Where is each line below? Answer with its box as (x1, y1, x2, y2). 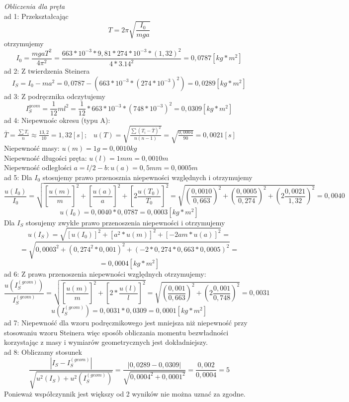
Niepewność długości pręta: (4, 152, 87, 163)
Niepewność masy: (4, 143, 60, 153)
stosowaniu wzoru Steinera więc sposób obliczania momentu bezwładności (4, 327, 229, 337)
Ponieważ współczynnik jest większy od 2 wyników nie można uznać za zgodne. (4, 388, 246, 399)
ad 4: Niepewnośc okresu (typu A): (4, 115, 110, 125)
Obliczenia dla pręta (4, 1, 65, 11)
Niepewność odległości (4, 162, 72, 173)
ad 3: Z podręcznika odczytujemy (4, 91, 105, 101)
